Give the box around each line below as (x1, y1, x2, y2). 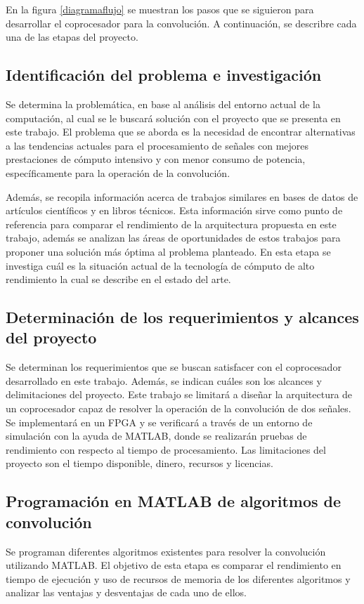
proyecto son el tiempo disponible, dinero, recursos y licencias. (6, 456, 273, 471)
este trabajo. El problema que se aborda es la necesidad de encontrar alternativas (6, 124, 356, 139)
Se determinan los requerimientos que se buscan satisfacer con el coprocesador (6, 360, 342, 374)
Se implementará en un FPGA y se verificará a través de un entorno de (6, 414, 313, 429)
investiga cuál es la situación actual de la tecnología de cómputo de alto (6, 258, 315, 273)
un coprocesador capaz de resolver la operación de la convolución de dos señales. (6, 401, 351, 416)
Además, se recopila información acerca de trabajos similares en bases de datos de (6, 189, 358, 204)
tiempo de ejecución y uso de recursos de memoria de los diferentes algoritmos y (6, 571, 351, 586)
